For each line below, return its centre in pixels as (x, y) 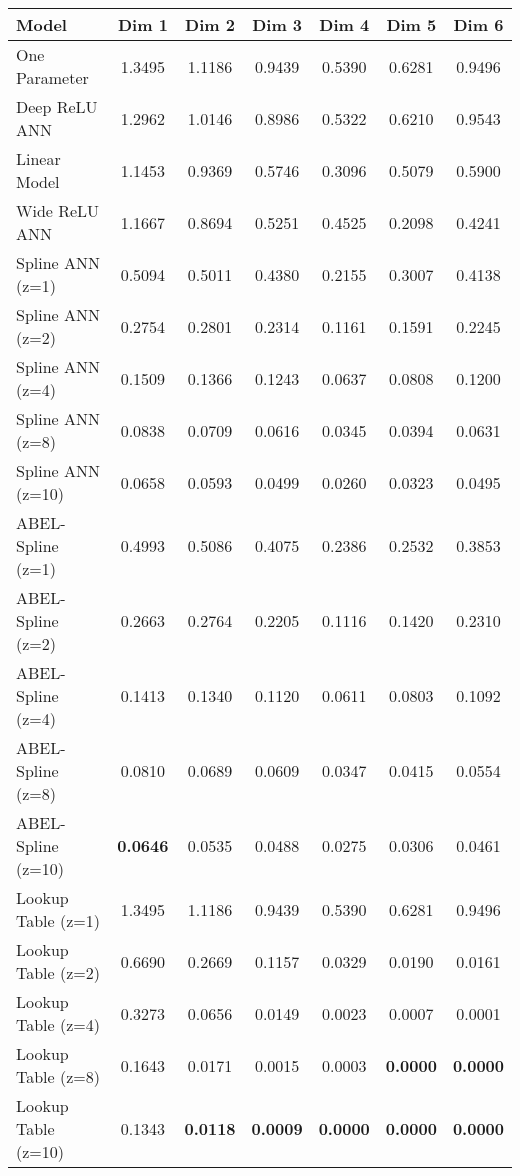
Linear (38, 158)
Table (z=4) (58, 1024)
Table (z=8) (58, 1076)
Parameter (52, 77)
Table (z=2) (58, 972)
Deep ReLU (57, 106)
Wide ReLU (58, 210)
